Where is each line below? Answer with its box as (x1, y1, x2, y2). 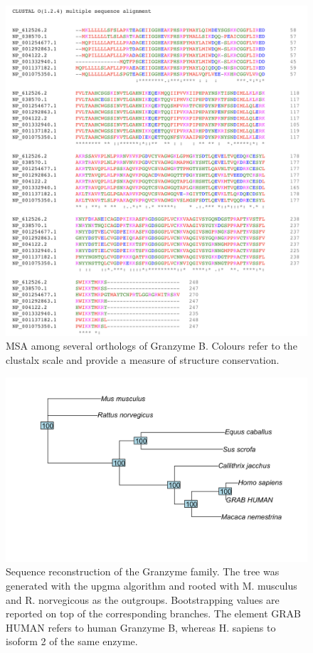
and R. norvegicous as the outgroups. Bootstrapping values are (6, 592, 280, 607)
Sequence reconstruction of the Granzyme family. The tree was (6, 564, 280, 579)
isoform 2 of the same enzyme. (6, 634, 138, 649)
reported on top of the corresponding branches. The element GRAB (6, 606, 302, 621)
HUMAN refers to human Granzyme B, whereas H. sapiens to (6, 620, 276, 634)
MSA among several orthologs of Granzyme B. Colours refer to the (6, 338, 297, 353)
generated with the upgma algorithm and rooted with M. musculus (6, 578, 297, 593)
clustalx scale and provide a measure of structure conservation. (6, 352, 280, 367)
